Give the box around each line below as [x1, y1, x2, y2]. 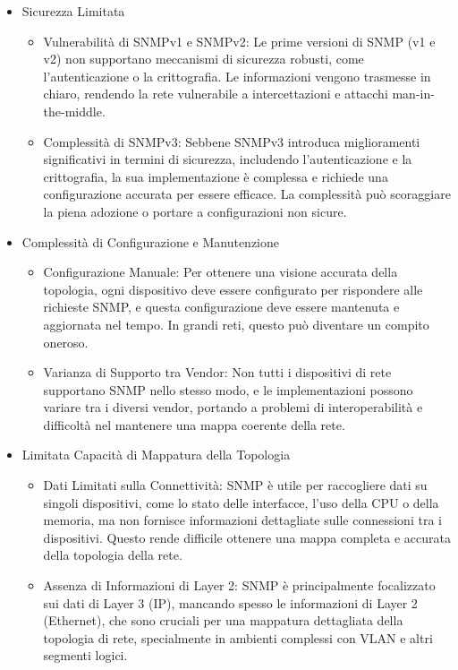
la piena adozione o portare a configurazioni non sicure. [43, 202, 347, 220]
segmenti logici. [43, 646, 128, 665]
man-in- [392, 84, 435, 103]
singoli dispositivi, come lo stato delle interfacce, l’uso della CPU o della [43, 493, 439, 511]
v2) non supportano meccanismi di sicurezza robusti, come [43, 49, 364, 68]
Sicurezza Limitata [21, 2, 125, 20]
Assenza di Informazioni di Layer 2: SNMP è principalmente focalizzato [43, 576, 436, 595]
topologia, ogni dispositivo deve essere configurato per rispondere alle [43, 279, 423, 298]
